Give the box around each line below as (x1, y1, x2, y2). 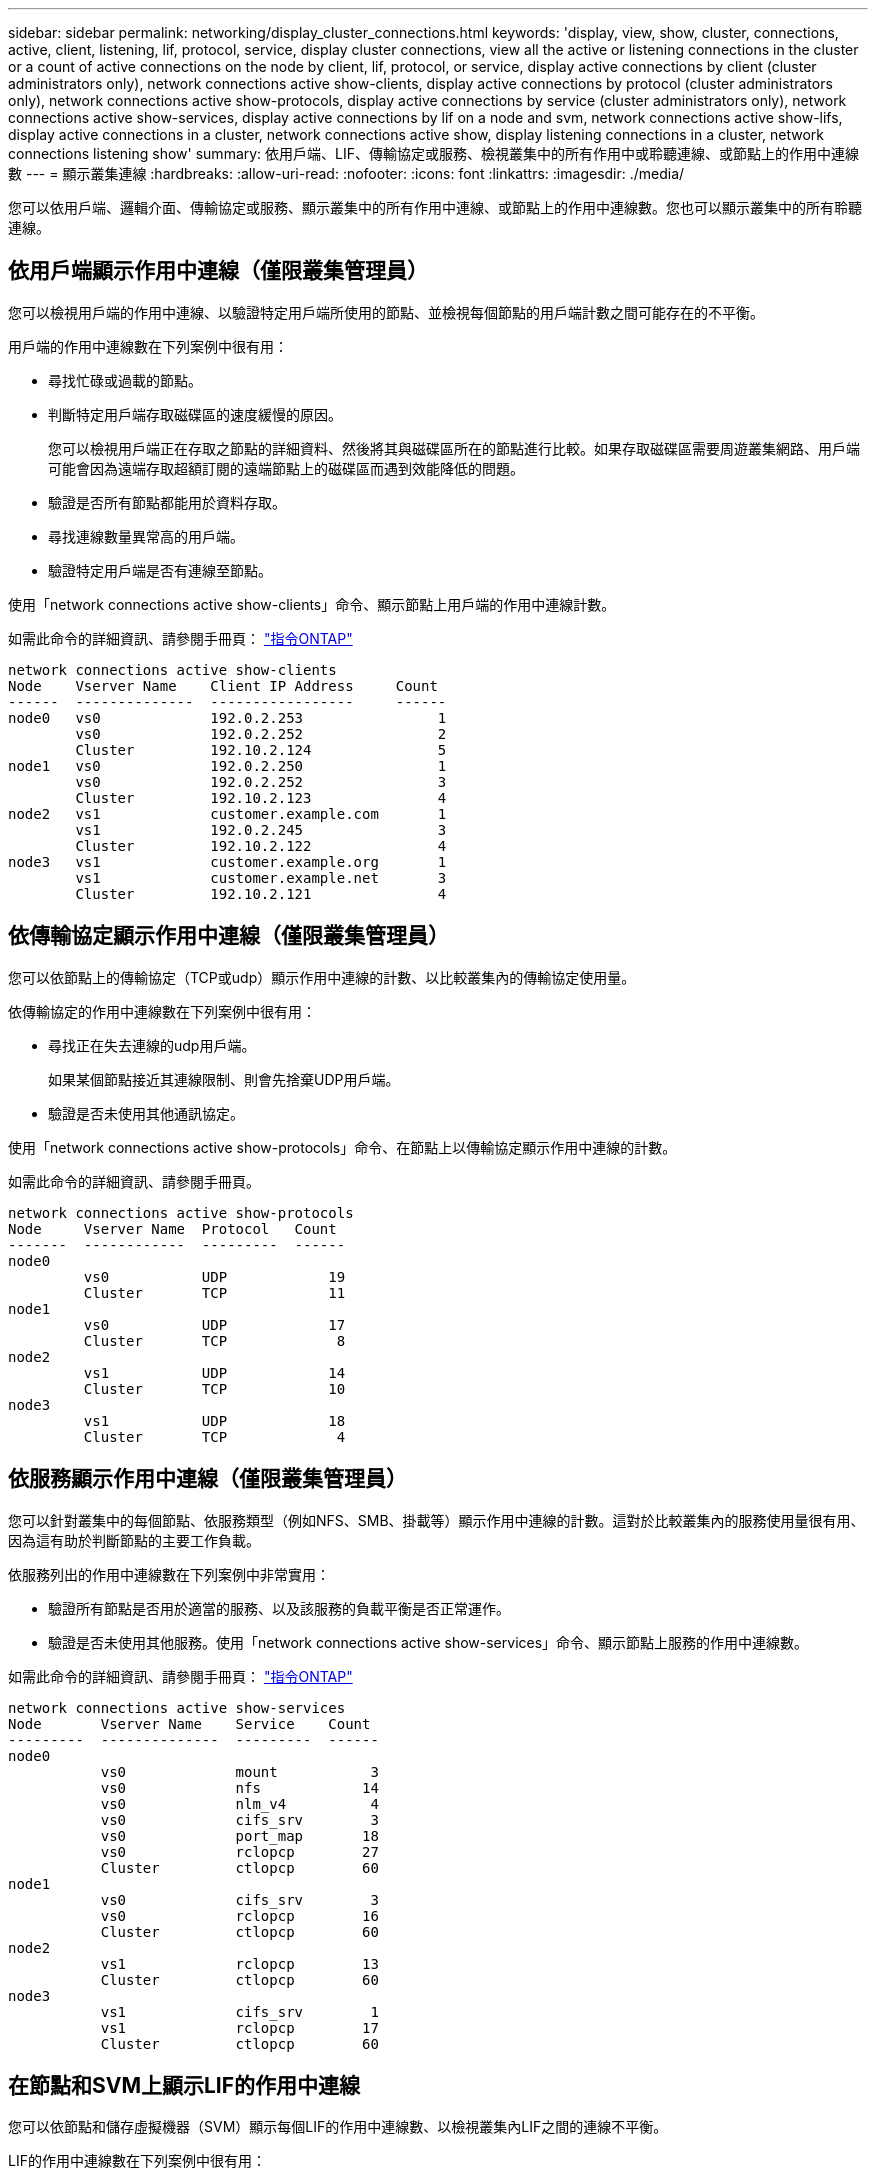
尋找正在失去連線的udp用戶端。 (48, 1036, 256, 1054)
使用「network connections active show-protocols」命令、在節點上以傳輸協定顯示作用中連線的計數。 (8, 1138, 677, 1156)
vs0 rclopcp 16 (100, 1907, 379, 1924)
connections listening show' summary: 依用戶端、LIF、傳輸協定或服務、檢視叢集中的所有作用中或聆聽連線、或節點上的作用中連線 (8, 145, 860, 162)
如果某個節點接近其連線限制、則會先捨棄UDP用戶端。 (48, 1070, 400, 1088)
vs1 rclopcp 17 (100, 2019, 379, 2036)
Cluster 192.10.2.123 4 (75, 789, 447, 806)
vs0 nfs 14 (100, 1779, 379, 1796)
